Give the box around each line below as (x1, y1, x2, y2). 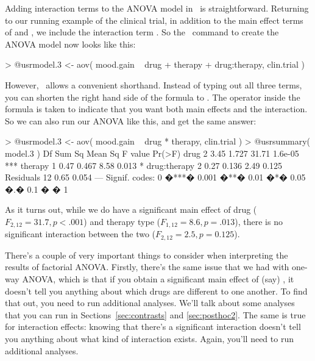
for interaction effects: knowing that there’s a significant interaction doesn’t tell (5, 320, 301, 333)
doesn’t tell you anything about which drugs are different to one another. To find (5, 284, 308, 297)
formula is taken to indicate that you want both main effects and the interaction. (5, 102, 308, 115)
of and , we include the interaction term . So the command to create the (5, 26, 279, 38)
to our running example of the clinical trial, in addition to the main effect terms (5, 13, 303, 26)
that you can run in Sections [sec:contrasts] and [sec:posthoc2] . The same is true (5, 308, 306, 321)
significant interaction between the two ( (5, 227, 156, 240)
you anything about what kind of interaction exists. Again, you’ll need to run (5, 332, 294, 345)
